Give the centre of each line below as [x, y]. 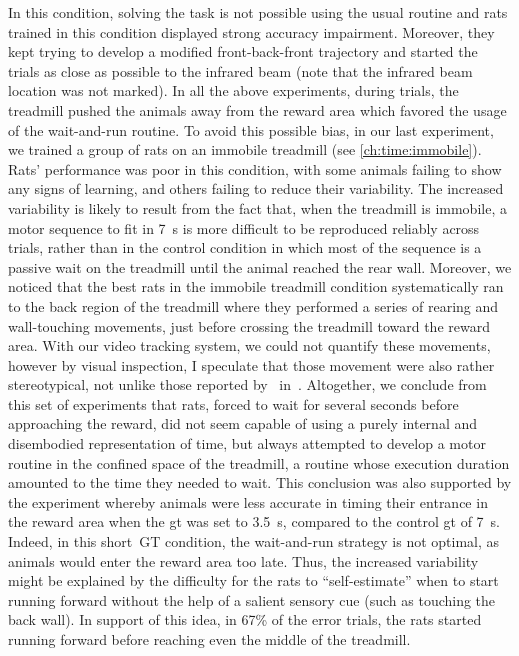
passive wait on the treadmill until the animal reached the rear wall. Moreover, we [260, 266]
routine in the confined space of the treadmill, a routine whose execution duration [259, 462]
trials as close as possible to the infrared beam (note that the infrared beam [240, 70]
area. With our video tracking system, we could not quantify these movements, [249, 345]
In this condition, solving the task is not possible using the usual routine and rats [258, 12]
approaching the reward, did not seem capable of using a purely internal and [242, 423]
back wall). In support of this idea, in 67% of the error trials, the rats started [245, 619]
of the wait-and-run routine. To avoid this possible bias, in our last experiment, [251, 129]
